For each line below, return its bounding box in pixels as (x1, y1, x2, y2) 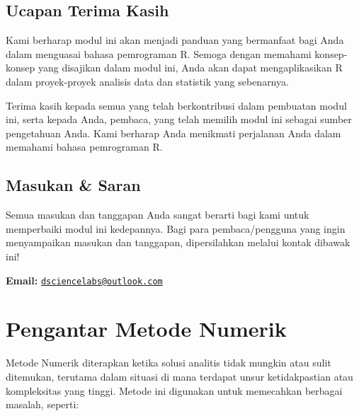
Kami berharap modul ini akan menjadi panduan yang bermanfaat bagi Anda (6, 33, 344, 47)
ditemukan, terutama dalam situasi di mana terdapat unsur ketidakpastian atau (6, 369, 353, 383)
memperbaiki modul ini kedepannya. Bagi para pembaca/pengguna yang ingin (6, 221, 346, 236)
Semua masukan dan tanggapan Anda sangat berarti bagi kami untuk (6, 207, 309, 222)
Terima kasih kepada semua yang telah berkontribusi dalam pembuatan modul (6, 98, 347, 112)
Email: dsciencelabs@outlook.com (6, 272, 163, 287)
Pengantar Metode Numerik (6, 314, 287, 343)
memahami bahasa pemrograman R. (6, 139, 163, 154)
